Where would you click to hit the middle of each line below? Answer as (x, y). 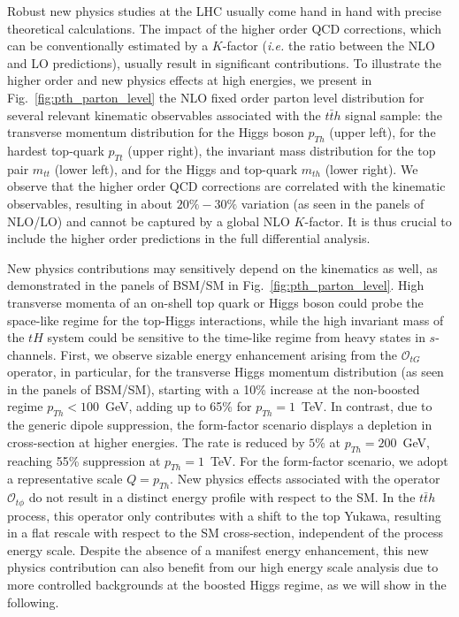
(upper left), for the (382, 132)
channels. (32, 354)
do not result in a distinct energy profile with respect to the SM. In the (222, 497)
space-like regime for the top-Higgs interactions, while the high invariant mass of (226, 320)
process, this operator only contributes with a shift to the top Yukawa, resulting (224, 515)
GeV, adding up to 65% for (179, 406)
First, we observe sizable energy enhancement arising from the (229, 354)
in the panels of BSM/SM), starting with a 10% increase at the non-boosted (214, 388)
